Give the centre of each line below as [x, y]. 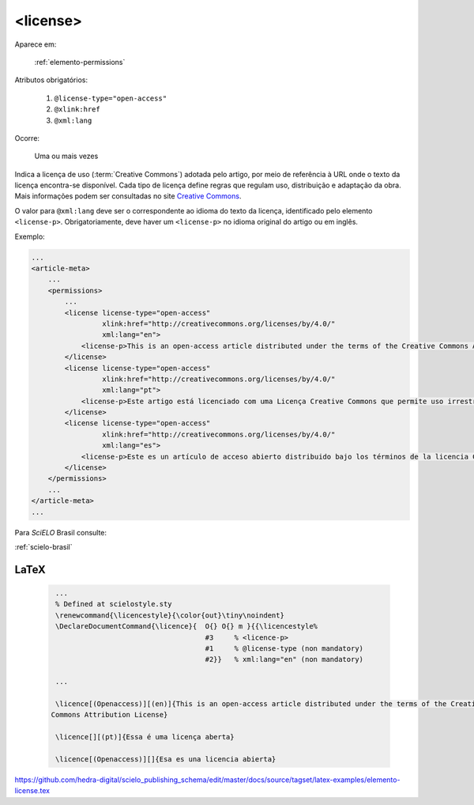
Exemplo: [30, 236]
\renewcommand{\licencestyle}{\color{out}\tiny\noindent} [170, 615]
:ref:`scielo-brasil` [43, 546]
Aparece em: [36, 44]
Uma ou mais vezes [66, 156]
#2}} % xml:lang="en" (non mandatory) [284, 659]
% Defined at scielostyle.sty [114, 604]
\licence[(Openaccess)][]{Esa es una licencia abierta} [166, 759]
